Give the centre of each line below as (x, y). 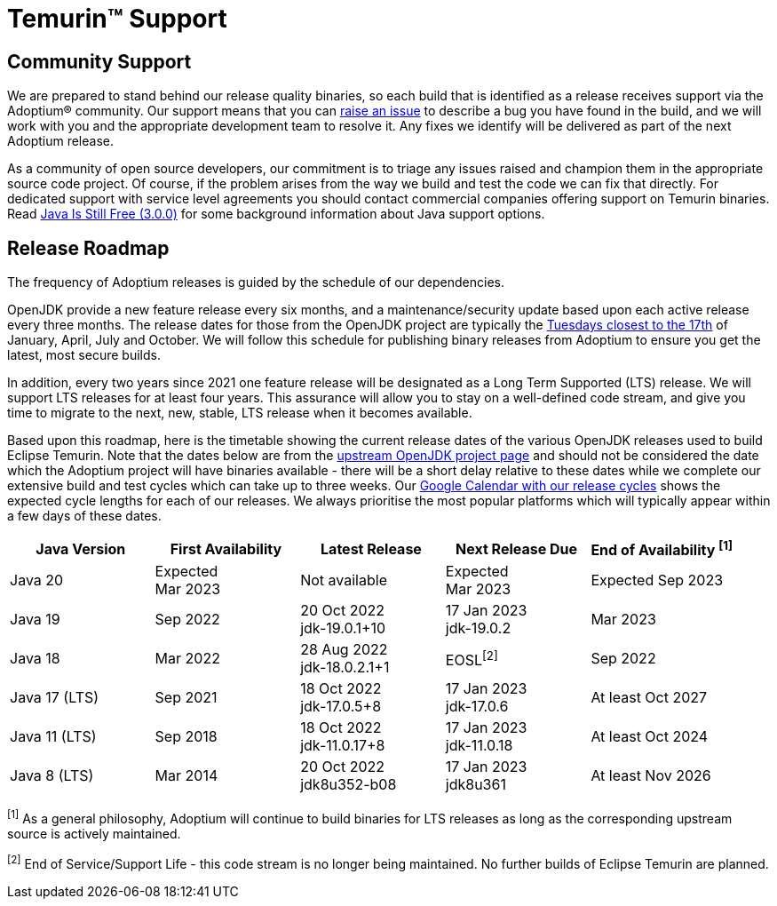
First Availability (226, 548)
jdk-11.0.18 (479, 746)
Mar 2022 (187, 659)
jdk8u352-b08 (349, 785)
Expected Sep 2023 (657, 580)
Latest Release (371, 548)
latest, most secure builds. (84, 355)
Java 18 (35, 659)
